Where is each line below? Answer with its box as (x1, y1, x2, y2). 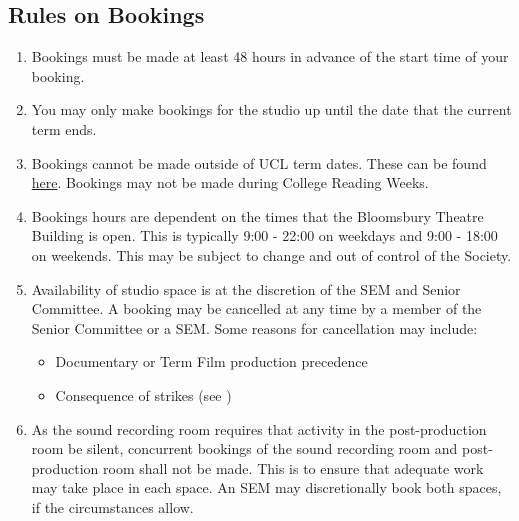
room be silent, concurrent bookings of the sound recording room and (31, 438, 458, 459)
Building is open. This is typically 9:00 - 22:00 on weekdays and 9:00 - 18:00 (31, 225, 498, 246)
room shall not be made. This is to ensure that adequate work (103, 457, 484, 478)
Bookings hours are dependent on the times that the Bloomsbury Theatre (31, 205, 484, 226)
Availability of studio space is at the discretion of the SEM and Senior (31, 278, 461, 299)
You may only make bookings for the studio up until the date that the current (31, 99, 512, 120)
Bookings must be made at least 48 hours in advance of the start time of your (31, 46, 509, 67)
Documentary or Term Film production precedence (55, 351, 368, 372)
